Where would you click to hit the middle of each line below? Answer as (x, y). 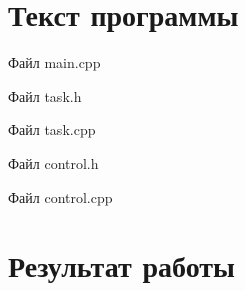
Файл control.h (53, 162)
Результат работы (121, 265)
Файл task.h (45, 95)
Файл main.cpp (54, 62)
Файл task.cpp (52, 129)
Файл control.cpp (60, 196)
